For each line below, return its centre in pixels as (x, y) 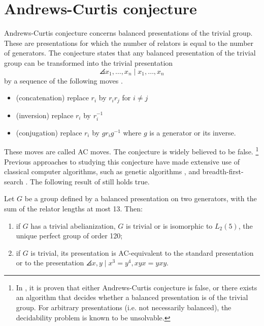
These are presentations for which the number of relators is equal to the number (129, 43)
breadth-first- (223, 171)
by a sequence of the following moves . (63, 80)
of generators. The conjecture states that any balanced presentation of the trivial (130, 53)
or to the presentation (50, 263)
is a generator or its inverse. (193, 132)
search (14, 181)
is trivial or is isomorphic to (169, 225)
